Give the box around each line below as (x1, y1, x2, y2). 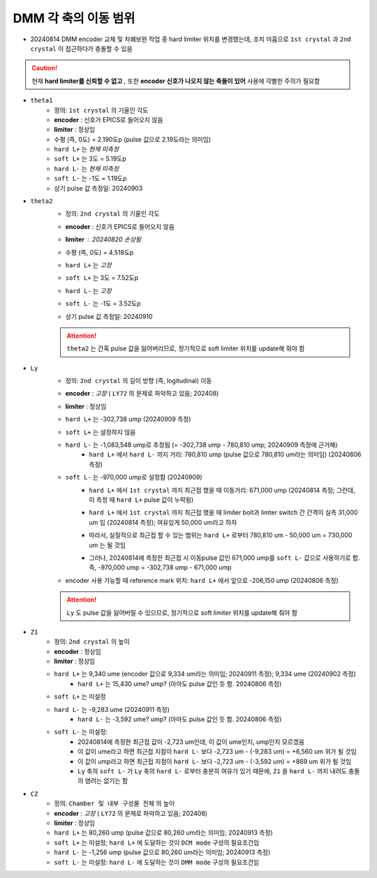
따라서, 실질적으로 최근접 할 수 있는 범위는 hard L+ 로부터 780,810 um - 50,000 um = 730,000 (89, 531, 353, 540)
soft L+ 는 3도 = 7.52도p (65, 274, 139, 282)
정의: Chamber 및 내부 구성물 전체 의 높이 (54, 799, 175, 808)
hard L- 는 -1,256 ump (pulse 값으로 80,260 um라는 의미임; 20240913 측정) (54, 848, 271, 856)
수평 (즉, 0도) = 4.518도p (65, 248, 134, 256)
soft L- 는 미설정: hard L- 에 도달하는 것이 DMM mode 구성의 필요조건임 (54, 858, 260, 866)
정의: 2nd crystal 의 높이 (54, 637, 130, 646)
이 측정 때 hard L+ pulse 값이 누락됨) (89, 496, 194, 504)
